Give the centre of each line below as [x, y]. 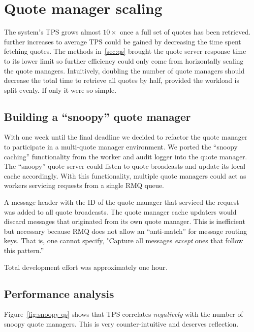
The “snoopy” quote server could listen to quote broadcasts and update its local [125, 166]
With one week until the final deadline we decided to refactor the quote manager [126, 137]
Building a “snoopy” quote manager [97, 116]
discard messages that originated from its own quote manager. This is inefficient [125, 221]
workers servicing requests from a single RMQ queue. [84, 185]
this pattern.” [24, 250]
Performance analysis [59, 293]
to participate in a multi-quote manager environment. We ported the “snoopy [121, 147]
